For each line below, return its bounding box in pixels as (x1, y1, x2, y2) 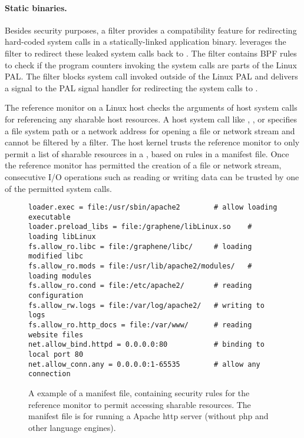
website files (28, 330, 84, 339)
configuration (28, 291, 84, 300)
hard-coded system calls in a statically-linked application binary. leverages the (5, 35, 286, 48)
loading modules (28, 271, 92, 280)
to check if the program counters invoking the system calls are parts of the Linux (5, 58, 297, 71)
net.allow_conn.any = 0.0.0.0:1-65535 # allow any (28, 360, 260, 369)
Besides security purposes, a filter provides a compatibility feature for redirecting (5, 24, 297, 36)
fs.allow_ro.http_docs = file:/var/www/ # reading (28, 320, 252, 329)
